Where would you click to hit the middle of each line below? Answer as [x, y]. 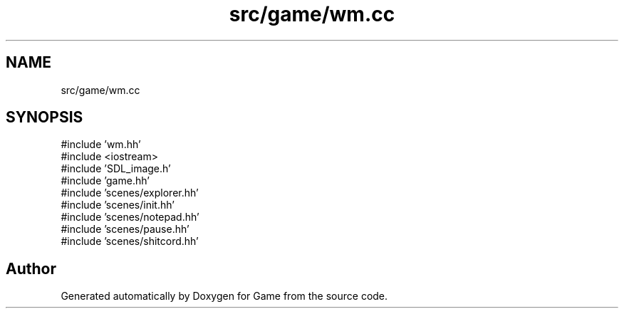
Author [31, 268]
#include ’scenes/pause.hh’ [125, 229]
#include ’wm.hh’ [101, 145]
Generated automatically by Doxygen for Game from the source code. [224, 296]
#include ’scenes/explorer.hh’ [130, 193]
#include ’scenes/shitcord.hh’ [130, 241]
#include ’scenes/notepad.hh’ [130, 217]
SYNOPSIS [45, 117]
